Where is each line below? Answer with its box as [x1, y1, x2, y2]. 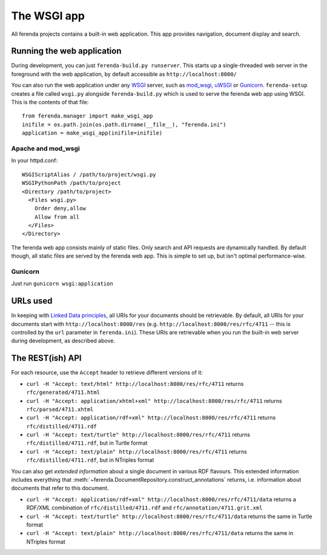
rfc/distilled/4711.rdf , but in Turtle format [26, 439, 148, 447]
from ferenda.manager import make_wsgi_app [22, 113, 153, 119]
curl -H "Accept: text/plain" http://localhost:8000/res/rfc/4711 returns [26, 448, 248, 455]
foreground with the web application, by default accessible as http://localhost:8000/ [11, 70, 237, 78]
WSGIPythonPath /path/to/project [22, 179, 121, 187]
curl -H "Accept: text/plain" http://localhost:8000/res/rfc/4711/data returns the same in [26, 530, 294, 537]
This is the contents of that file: [11, 99, 89, 106]
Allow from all [34, 213, 80, 221]
